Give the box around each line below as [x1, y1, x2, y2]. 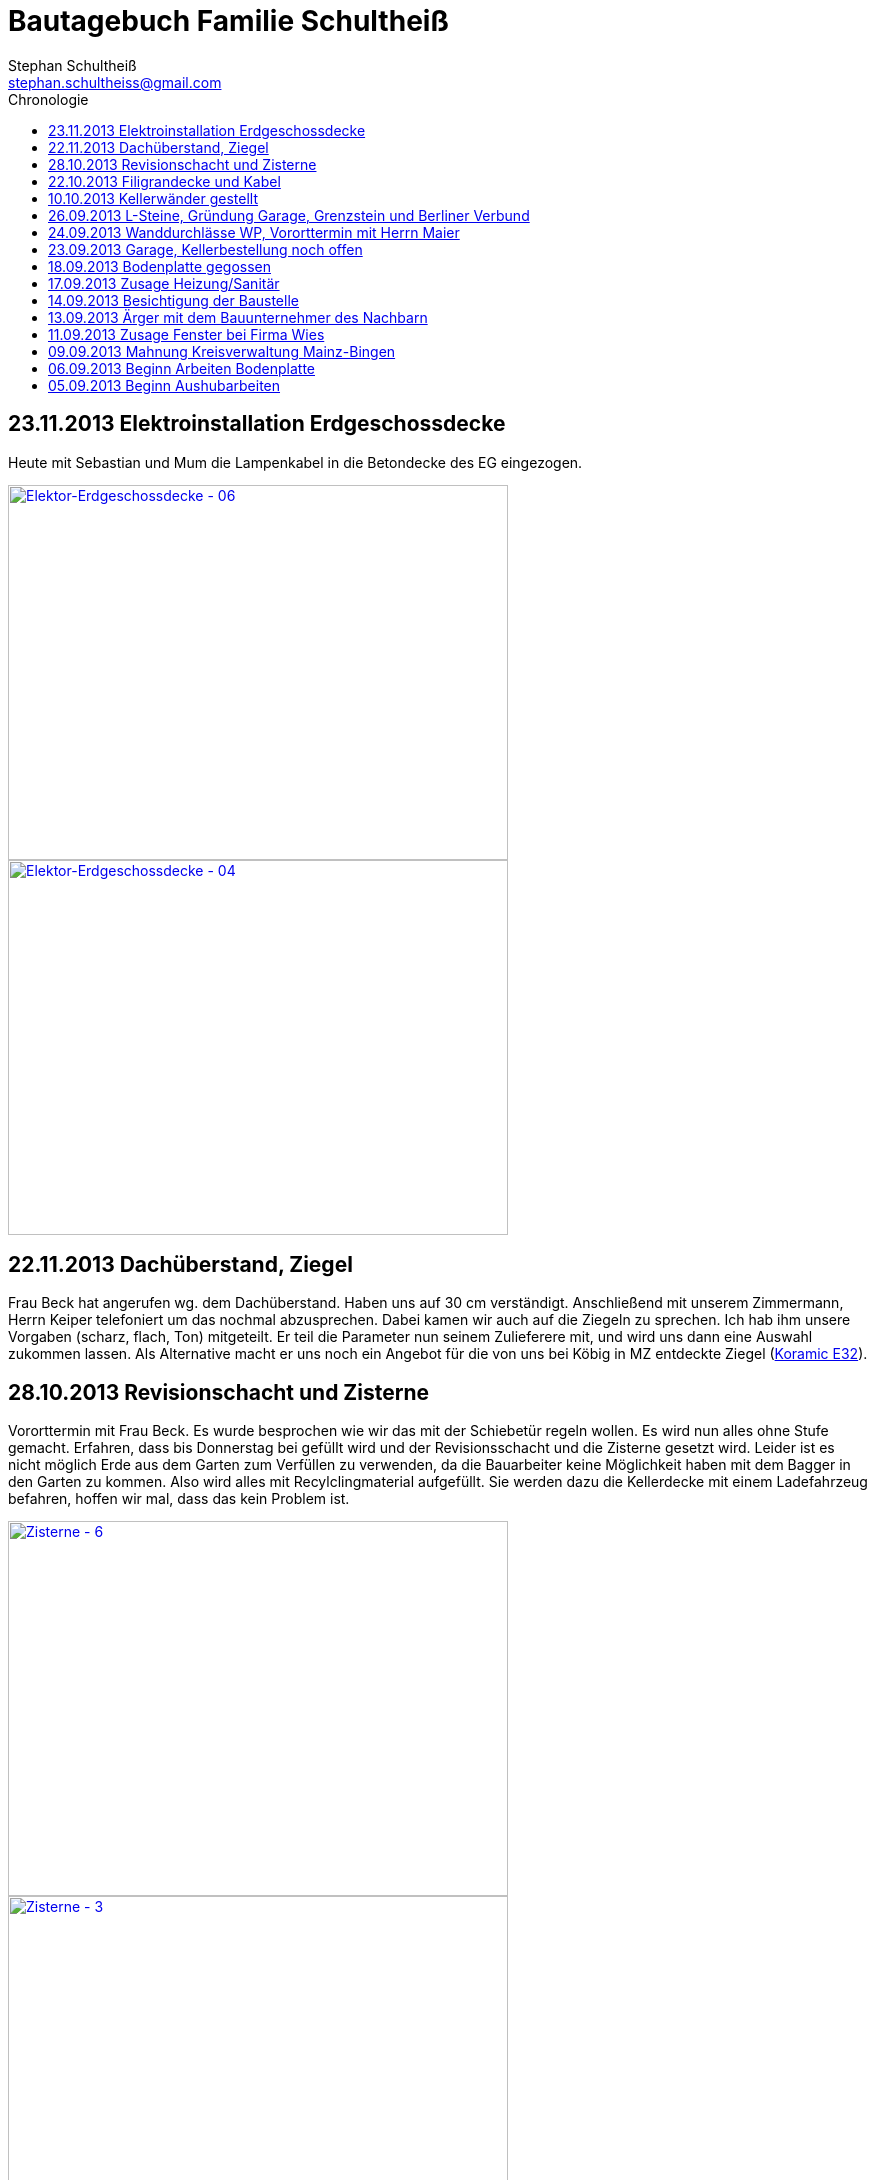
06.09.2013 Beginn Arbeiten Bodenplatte [48, 359, 315, 377]
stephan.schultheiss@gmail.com [8, 73, 222, 91]
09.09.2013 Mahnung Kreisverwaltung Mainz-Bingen [48, 342, 396, 360]
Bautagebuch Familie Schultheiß [8, 4, 449, 38]
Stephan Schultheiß [8, 56, 137, 74]
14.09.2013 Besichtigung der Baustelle [48, 291, 299, 309]
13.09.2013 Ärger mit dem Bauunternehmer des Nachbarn [48, 308, 428, 326]
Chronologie [8, 90, 89, 108]
